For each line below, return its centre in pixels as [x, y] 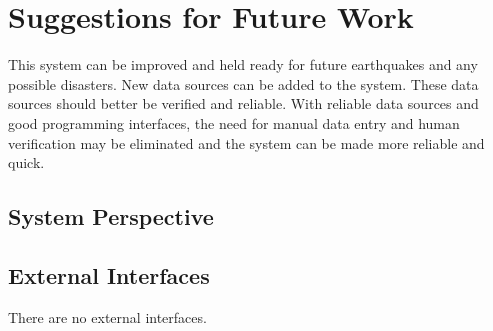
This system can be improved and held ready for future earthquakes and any [243, 64]
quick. [26, 162]
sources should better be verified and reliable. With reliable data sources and [243, 103]
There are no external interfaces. [107, 316]
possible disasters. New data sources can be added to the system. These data [243, 83]
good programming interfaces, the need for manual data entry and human [234, 122]
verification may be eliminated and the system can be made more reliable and [246, 142]
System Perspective [111, 216]
